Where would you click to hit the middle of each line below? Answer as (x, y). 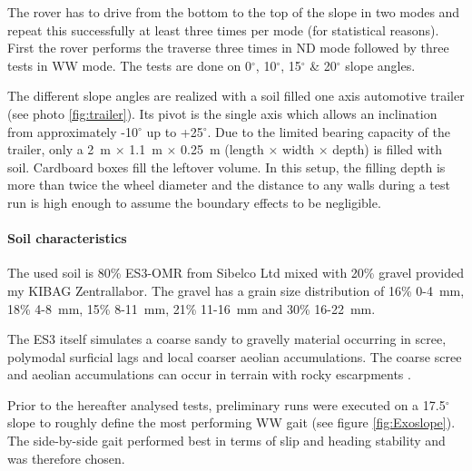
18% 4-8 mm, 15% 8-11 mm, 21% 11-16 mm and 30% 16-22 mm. (192, 308)
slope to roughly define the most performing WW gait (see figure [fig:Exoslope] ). (231, 422)
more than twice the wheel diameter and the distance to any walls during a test (229, 185)
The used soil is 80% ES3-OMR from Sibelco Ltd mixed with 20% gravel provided (236, 273)
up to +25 (175, 131)
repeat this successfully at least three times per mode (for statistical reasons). (223, 29)
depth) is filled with (387, 149)
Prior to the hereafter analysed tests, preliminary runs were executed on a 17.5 (226, 404)
